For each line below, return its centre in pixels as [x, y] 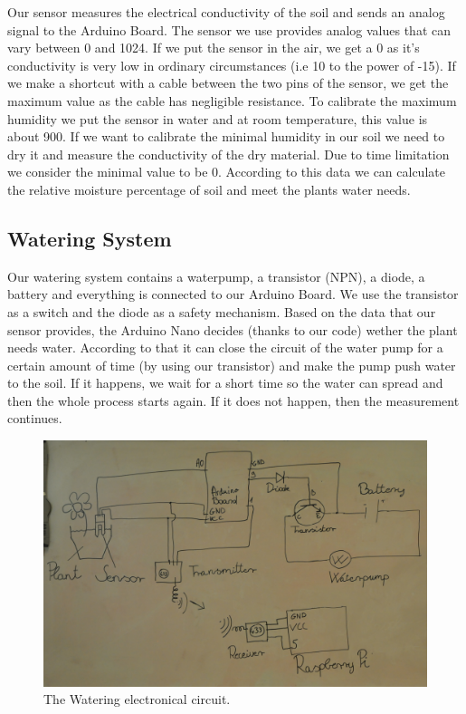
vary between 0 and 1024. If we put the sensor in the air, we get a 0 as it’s [214, 48]
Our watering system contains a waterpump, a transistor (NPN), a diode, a [216, 276]
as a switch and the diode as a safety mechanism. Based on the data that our [222, 311]
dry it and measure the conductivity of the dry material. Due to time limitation [228, 154]
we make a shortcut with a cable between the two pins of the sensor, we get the [228, 83]
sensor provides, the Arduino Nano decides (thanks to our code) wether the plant [233, 329]
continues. [35, 418]
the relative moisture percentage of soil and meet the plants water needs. [209, 189]
